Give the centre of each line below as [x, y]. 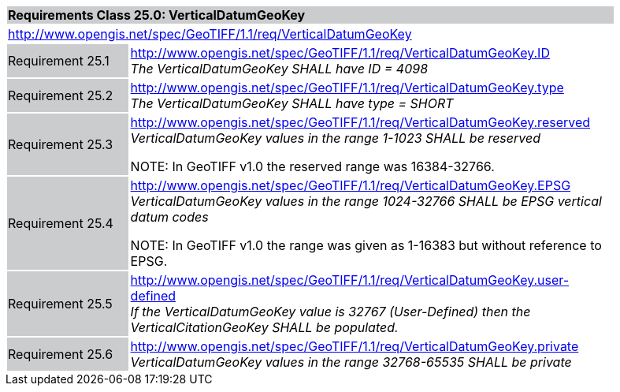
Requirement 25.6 [61, 354]
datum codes [169, 217]
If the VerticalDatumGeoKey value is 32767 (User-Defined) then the [330, 312]
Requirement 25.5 [60, 304]
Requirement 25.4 [61, 223]
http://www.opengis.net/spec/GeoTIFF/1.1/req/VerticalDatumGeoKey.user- [350, 280]
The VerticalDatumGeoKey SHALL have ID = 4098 [279, 69]
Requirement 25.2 [61, 95]
